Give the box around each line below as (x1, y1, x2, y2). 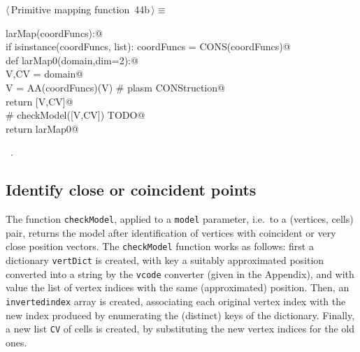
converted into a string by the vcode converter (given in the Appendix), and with (6, 266, 354, 281)
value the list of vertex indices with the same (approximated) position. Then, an (6, 280, 350, 295)
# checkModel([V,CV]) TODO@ (6, 108, 145, 122)
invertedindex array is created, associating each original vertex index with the (6, 293, 346, 308)
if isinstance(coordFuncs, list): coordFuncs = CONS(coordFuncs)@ (6, 39, 291, 54)
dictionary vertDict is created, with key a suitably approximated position (6, 253, 324, 267)
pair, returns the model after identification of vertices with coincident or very (6, 225, 336, 240)
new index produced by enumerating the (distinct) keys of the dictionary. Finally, (6, 307, 355, 322)
